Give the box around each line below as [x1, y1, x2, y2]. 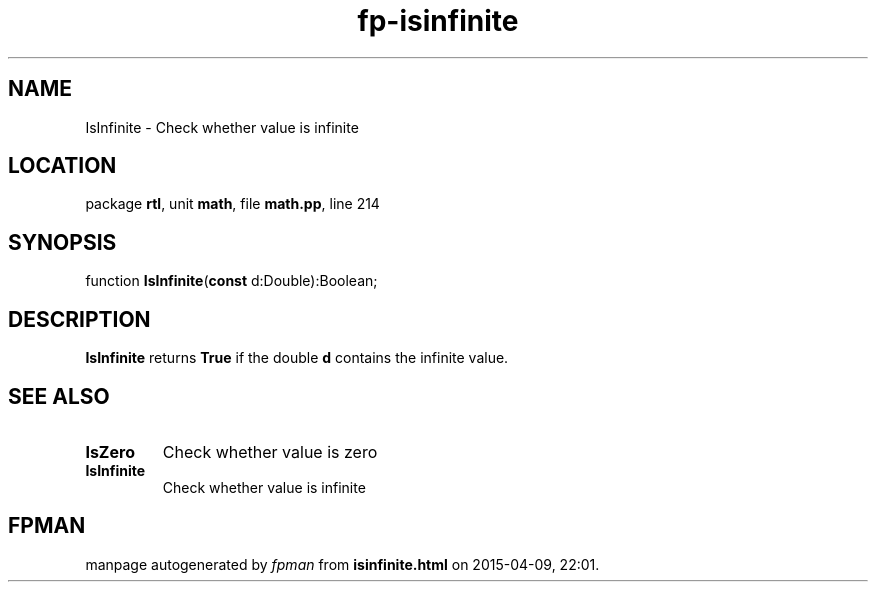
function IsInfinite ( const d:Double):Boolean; [85, 272, 378, 290]
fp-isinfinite [357, 4, 519, 38]
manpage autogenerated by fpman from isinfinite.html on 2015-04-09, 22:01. [85, 555, 600, 573]
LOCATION [8, 153, 117, 179]
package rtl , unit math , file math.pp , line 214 [85, 195, 380, 213]
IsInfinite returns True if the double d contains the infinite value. [85, 349, 509, 367]
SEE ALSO [8, 383, 110, 409]
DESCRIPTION [8, 306, 151, 332]
